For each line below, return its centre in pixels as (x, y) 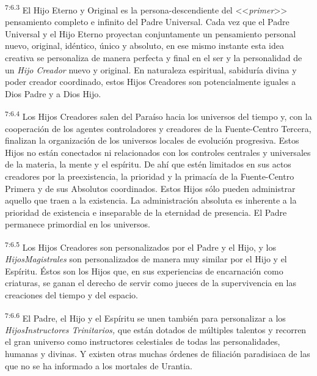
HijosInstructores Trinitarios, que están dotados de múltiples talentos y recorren (156, 329)
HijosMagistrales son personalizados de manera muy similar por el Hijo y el (146, 259)
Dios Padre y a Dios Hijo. (53, 93)
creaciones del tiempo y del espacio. (71, 295)
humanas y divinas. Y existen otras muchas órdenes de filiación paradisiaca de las (158, 354)
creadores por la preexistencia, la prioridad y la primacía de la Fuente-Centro (150, 176)
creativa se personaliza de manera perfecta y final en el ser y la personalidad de (154, 58)
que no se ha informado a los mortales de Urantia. (99, 365)
